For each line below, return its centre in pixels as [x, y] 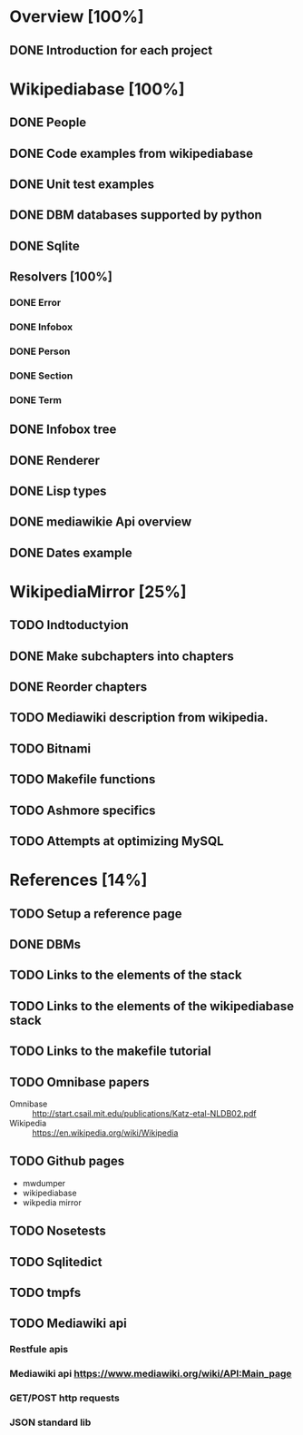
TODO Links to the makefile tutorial [110, 1052]
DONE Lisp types [58, 491]
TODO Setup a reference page [96, 914]
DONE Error [35, 303]
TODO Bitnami [50, 748]
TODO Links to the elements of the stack [126, 975]
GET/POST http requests [64, 1398]
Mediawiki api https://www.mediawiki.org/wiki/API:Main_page [151, 1374]
